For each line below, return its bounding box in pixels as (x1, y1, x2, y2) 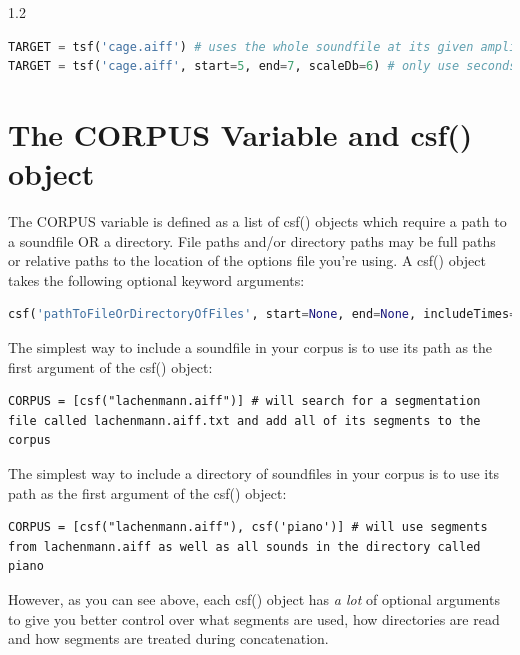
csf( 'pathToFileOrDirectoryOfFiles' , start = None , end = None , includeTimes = (8, 307, 517, 322)
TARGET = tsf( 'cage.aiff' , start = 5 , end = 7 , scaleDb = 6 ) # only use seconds (8, 59, 517, 74)
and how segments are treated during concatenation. (8, 628, 329, 649)
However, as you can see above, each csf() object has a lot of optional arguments (8, 589, 500, 609)
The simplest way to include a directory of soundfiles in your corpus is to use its (8, 463, 500, 484)
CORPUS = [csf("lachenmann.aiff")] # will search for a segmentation (8, 394, 481, 409)
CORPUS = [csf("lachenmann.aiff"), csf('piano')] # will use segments (8, 520, 488, 535)
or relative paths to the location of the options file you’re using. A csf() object (8, 250, 486, 271)
